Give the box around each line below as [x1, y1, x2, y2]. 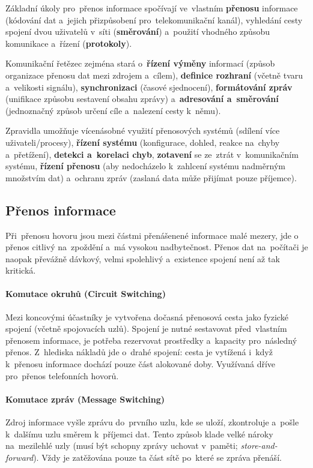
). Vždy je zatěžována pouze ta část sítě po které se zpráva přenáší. [33, 451, 282, 463]
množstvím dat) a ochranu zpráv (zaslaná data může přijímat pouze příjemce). [5, 171, 297, 184]
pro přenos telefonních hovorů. [5, 369, 119, 382]
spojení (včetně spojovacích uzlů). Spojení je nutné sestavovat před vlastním [5, 322, 287, 335]
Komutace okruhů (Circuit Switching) [5, 287, 166, 300]
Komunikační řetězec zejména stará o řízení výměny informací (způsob [5, 57, 275, 70]
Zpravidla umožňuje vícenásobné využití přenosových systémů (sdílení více [5, 124, 280, 137]
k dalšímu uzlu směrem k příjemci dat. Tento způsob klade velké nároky [5, 427, 273, 440]
